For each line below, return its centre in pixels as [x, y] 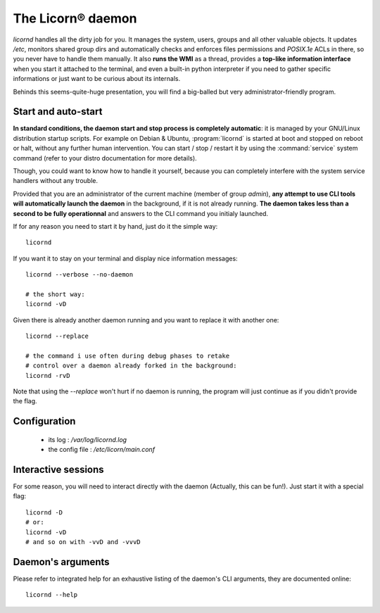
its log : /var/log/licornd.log [87, 439]
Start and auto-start [58, 112]
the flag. [25, 401]
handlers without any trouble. [56, 181]
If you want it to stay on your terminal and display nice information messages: [126, 258]
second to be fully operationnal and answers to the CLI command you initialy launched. [141, 213]
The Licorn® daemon [75, 18]
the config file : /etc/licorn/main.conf [101, 450]
